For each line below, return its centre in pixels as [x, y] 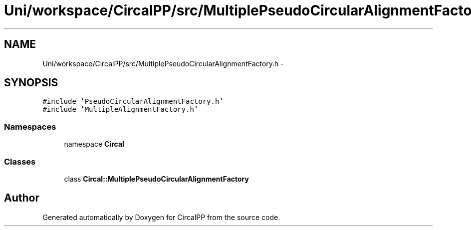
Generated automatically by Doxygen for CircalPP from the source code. [161, 217]
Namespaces [30, 126]
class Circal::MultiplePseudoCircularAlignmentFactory [156, 179]
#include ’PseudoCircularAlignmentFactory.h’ [133, 102]
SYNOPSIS [31, 83]
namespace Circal [94, 144]
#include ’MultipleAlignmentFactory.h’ [120, 110]
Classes [20, 161]
